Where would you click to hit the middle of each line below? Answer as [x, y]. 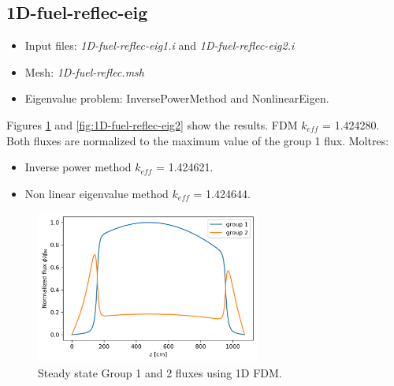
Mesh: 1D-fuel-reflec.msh [84, 71]
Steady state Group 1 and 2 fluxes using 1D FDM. [160, 372]
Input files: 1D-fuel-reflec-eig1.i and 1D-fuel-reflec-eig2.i [160, 45]
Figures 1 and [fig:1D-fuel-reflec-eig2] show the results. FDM [152, 124]
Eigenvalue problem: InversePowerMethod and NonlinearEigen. [177, 98]
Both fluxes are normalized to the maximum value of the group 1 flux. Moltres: [198, 140]
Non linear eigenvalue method [97, 193]
